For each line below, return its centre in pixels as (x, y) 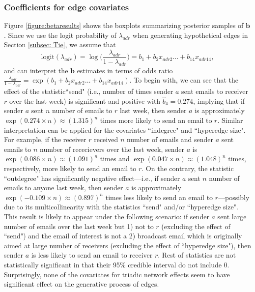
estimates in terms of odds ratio (125, 70)
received (106, 139)
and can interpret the (36, 70)
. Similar (230, 120)
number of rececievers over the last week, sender (112, 149)
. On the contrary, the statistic (188, 168)
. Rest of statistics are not (197, 255)
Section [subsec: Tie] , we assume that (60, 44)
